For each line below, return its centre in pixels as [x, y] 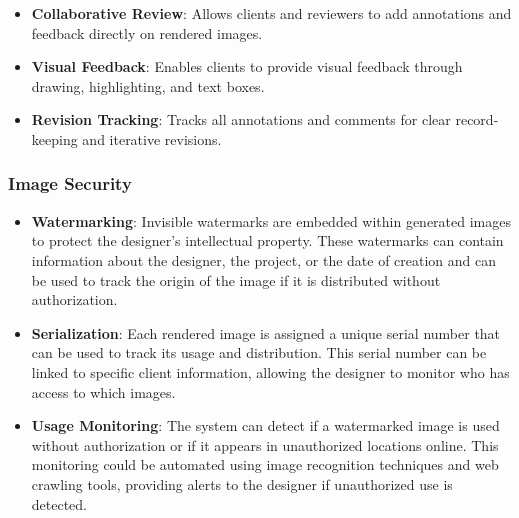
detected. [59, 503]
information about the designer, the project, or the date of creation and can [264, 259]
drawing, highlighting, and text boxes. [148, 85]
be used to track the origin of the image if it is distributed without [236, 279]
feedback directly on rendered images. [147, 32]
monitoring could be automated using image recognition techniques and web [265, 464]
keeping [54, 138]
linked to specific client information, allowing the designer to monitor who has [270, 371]
